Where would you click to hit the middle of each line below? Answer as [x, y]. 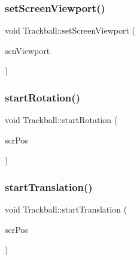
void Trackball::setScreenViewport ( [70, 30]
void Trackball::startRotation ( [61, 120]
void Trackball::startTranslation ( [66, 209]
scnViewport [28, 50]
